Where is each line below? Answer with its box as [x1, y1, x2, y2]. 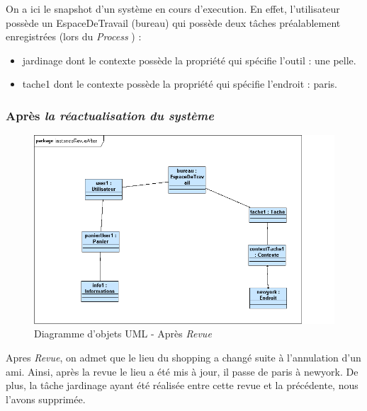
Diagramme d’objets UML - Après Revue [34, 326, 212, 341]
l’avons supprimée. [6, 391, 86, 406]
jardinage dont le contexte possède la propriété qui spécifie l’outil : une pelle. [22, 52, 356, 67]
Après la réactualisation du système [6, 106, 214, 124]
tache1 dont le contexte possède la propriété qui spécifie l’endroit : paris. [22, 76, 337, 91]
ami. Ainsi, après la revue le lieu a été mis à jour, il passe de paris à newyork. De [6, 364, 358, 378]
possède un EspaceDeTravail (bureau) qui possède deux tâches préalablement [6, 15, 341, 30]
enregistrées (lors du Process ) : [6, 29, 142, 44]
